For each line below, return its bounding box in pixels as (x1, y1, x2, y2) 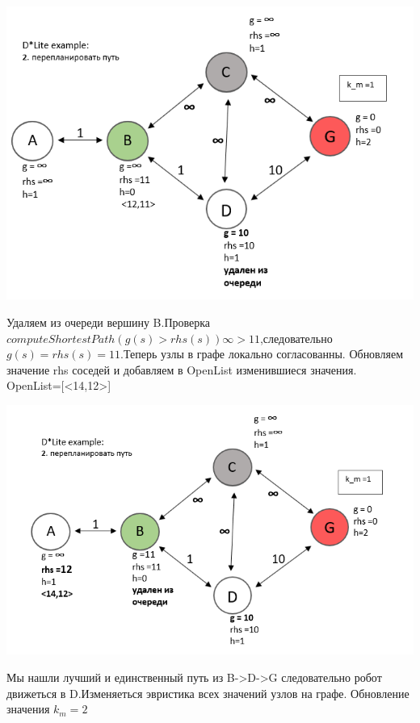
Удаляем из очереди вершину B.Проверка (6, 314, 211, 331)
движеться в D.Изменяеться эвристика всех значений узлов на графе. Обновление (6, 684, 409, 701)
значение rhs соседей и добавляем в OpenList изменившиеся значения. (6, 361, 357, 378)
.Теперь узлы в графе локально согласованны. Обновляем (120, 345, 404, 362)
